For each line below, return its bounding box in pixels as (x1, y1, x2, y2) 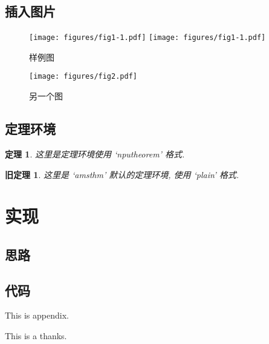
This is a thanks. (5, 329, 67, 342)
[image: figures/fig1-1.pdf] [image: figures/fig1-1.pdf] (29, 33, 266, 42)
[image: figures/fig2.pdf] (29, 72, 137, 81)
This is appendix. (5, 309, 69, 322)
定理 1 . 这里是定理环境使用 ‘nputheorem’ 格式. (5, 147, 185, 160)
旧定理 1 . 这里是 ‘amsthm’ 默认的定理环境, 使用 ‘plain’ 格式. (5, 168, 239, 180)
